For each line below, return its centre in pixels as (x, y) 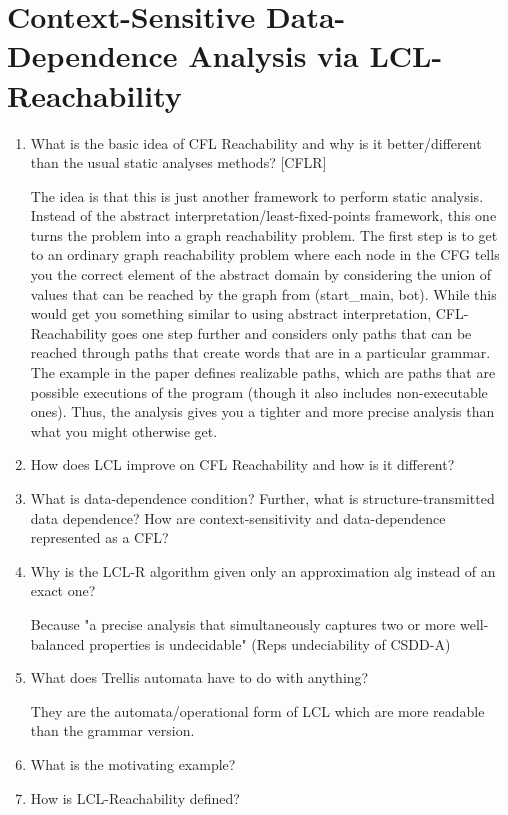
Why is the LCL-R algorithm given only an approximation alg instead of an (263, 570)
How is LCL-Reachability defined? (135, 797)
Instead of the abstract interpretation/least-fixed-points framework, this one (263, 215)
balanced (57, 643)
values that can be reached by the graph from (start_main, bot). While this (263, 293)
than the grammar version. (112, 730)
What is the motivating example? (133, 763)
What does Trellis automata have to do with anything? (199, 677)
